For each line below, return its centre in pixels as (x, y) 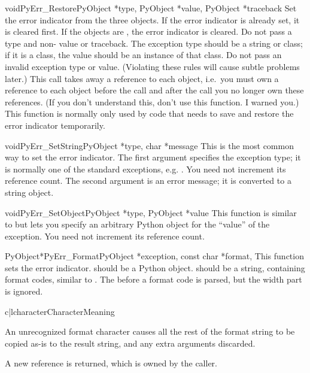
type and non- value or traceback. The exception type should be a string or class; (154, 43)
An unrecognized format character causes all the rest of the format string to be (150, 331)
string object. (29, 192)
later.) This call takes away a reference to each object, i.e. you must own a (142, 78)
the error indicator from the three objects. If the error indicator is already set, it (152, 19)
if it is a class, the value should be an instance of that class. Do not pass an (143, 55)
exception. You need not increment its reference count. (105, 236)
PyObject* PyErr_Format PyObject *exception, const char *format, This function (154, 256)
